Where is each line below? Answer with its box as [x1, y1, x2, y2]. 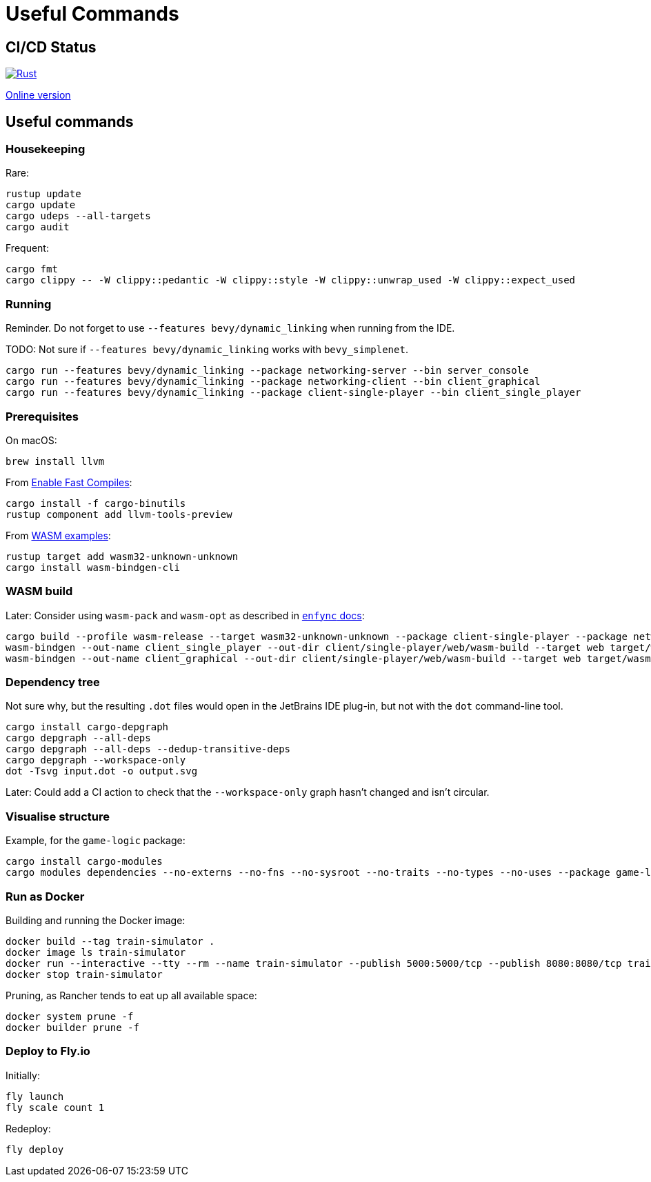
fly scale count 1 [6, 1101, 105, 1113]
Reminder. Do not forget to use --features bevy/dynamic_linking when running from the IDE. [6, 322, 455, 334]
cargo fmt [6, 263, 58, 275]
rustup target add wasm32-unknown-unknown [6, 550, 239, 562]
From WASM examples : [6, 529, 111, 541]
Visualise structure [6, 809, 110, 823]
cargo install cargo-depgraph [6, 721, 169, 733]
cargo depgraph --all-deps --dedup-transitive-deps [6, 743, 291, 755]
